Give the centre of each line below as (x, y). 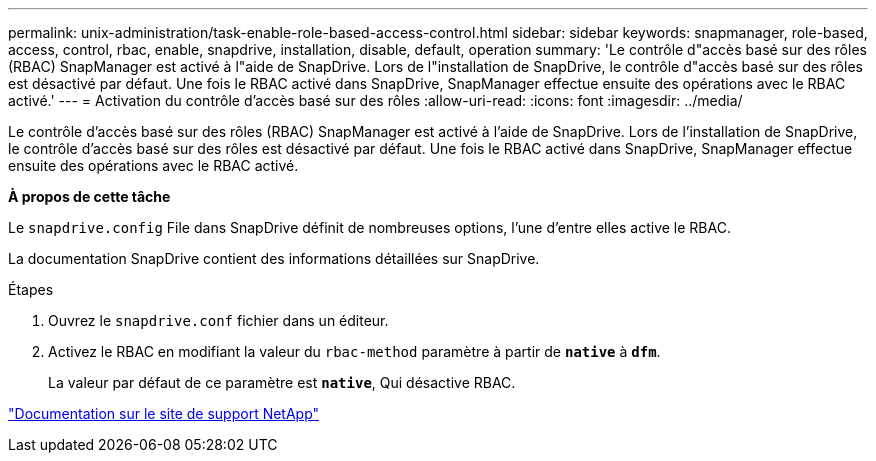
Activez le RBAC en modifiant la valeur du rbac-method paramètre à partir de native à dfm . (354, 351)
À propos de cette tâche (89, 196)
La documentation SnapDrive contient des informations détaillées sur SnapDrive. (274, 258)
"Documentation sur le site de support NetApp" (164, 413)
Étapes (31, 289)
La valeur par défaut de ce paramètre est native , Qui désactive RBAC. (282, 382)
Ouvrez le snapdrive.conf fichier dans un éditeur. (218, 320)
